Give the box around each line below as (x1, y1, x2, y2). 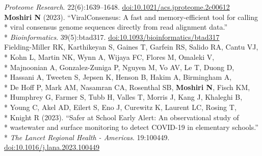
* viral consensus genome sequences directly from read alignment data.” (4, 21, 228, 32)
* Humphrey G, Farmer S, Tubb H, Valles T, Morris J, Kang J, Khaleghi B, (4, 92, 243, 102)
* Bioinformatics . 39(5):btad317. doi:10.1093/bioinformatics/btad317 (4, 31, 220, 42)
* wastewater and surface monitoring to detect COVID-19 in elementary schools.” (4, 122, 258, 132)
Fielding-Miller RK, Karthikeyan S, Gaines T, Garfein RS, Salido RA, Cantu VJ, (4, 41, 258, 52)
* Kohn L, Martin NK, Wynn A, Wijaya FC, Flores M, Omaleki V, (4, 51, 215, 62)
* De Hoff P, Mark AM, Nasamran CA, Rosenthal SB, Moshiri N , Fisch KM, (4, 81, 250, 92)
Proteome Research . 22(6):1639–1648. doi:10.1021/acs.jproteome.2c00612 (4, 2, 230, 12)
